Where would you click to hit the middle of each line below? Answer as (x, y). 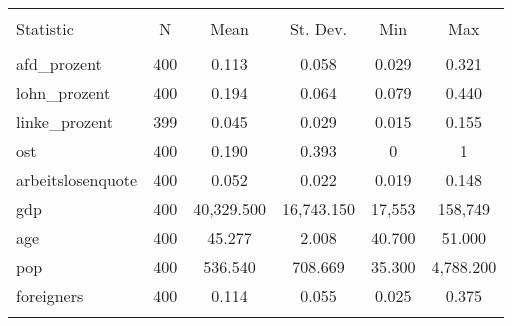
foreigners (50, 295)
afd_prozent (59, 63)
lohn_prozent (63, 92)
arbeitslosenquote (77, 179)
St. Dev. (318, 28)
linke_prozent (64, 121)
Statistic (45, 28)
